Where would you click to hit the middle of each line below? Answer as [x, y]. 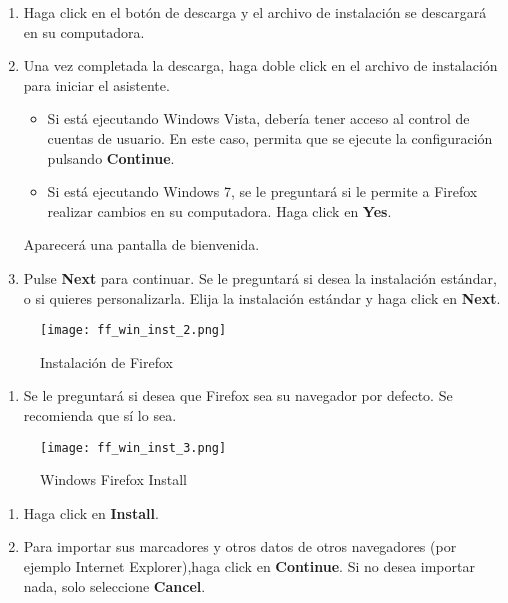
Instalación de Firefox [106, 361]
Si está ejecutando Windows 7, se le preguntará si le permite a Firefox [262, 191]
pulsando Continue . [111, 157]
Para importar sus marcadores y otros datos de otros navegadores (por [240, 546]
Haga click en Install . [91, 512]
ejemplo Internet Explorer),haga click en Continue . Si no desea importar [249, 566]
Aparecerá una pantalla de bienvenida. [141, 244]
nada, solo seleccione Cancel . [114, 585]
